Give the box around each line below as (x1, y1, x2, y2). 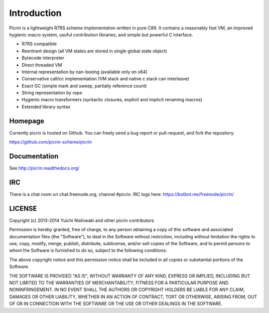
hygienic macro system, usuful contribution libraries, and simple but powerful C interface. (9, 31, 193, 37)
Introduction (9, 7, 62, 18)
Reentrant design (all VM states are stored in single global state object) (21, 48, 167, 54)
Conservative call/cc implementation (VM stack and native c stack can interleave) (21, 76, 189, 82)
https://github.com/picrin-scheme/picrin (9, 139, 92, 145)
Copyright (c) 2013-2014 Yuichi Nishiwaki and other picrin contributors (9, 217, 154, 223)
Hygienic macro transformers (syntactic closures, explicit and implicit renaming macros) (21, 97, 203, 103)
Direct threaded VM (21, 62, 62, 68)
